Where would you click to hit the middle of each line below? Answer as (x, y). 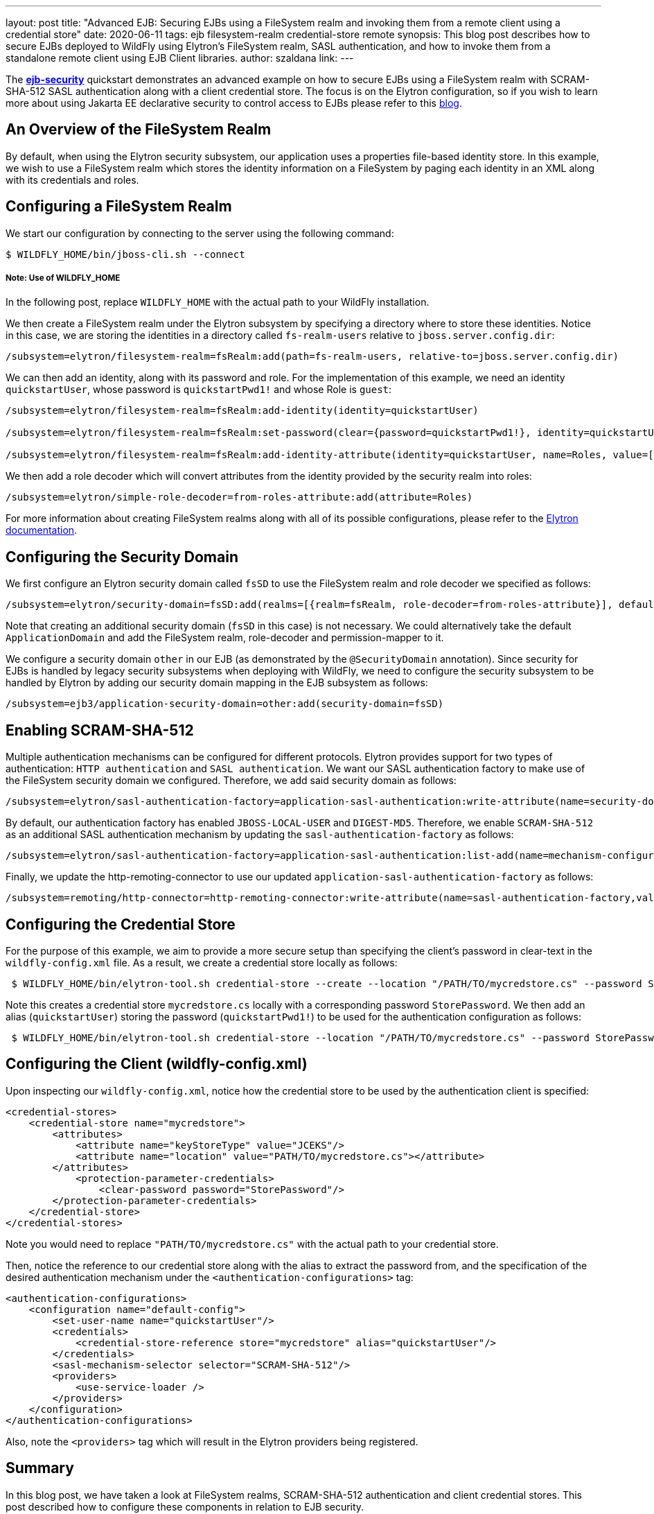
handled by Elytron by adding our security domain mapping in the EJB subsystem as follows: (217, 683)
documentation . (42, 530)
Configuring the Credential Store (121, 924)
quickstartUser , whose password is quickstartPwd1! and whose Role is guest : (199, 390)
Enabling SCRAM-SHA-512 (100, 730)
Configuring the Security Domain (122, 557)
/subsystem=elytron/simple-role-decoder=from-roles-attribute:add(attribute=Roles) (239, 497)
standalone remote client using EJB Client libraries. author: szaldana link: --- (180, 58)
